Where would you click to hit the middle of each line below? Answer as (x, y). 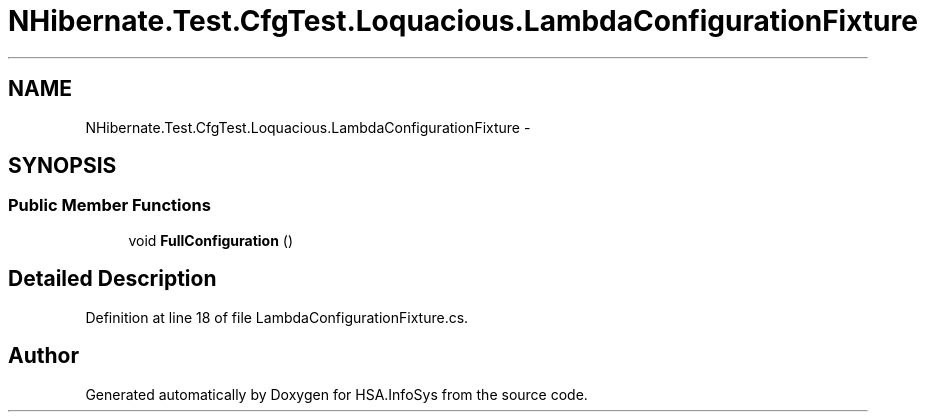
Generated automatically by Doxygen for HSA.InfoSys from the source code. (336, 394)
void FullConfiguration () (211, 240)
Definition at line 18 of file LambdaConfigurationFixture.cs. (277, 317)
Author (43, 356)
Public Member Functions (109, 205)
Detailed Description (112, 279)
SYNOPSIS (62, 166)
